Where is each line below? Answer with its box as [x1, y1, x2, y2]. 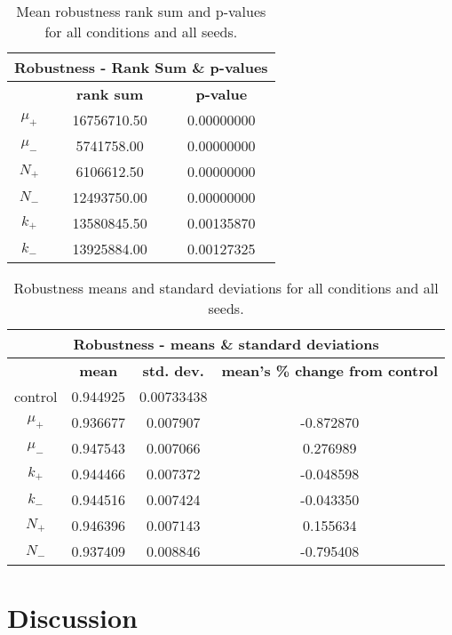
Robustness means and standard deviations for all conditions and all [13, 277, 439, 298]
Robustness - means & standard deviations [73, 334, 379, 354]
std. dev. [142, 360, 204, 381]
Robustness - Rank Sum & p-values [14, 57, 268, 77]
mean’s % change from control [221, 360, 439, 381]
